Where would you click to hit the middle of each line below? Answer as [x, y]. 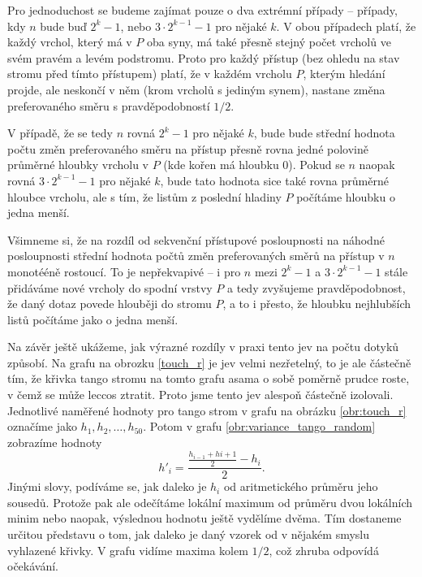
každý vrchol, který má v [70, 42]
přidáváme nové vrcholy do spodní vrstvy [110, 287]
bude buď [63, 26]
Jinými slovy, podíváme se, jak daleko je [107, 486]
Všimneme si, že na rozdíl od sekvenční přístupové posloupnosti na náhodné [196, 239]
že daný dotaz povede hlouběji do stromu [110, 304]
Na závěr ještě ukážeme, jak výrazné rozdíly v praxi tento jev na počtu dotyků [203, 347]
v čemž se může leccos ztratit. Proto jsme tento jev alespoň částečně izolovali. [200, 395]
